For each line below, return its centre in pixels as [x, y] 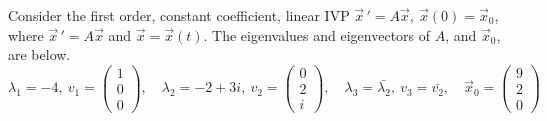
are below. [39, 54]
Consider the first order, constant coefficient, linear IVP [179, 15]
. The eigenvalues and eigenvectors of [317, 34]
